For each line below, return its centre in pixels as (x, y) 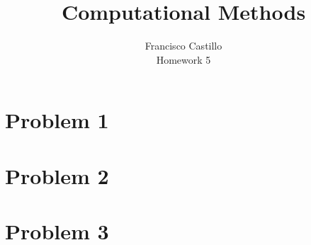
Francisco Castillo (183, 46)
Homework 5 (183, 59)
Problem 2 (57, 175)
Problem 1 (57, 120)
